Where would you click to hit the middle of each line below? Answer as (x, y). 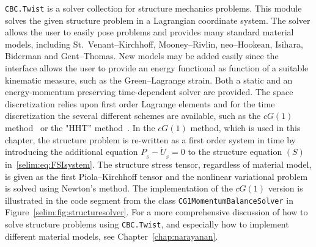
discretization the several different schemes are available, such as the (133, 116)
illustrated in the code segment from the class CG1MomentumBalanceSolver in (149, 200)
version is (285, 188)
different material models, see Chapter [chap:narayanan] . (112, 236)
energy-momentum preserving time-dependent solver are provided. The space (149, 92)
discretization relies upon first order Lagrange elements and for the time (140, 103)
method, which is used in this (245, 127)
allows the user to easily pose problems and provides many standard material (149, 32)
